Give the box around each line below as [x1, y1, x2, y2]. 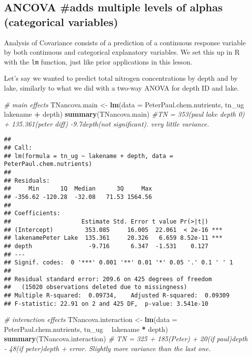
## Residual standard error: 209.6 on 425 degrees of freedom [4, 275, 212, 283]
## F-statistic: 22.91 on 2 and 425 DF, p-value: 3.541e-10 [4, 300, 209, 307]
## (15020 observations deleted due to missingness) [4, 284, 188, 291]
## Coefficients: [4, 210, 61, 217]
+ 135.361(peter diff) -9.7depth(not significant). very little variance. [4, 118, 209, 129]
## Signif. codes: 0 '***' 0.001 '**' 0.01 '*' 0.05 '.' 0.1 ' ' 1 [4, 259, 233, 266]
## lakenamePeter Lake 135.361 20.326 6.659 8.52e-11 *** [4, 234, 222, 242]
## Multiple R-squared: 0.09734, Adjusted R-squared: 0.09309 [4, 292, 230, 299]
